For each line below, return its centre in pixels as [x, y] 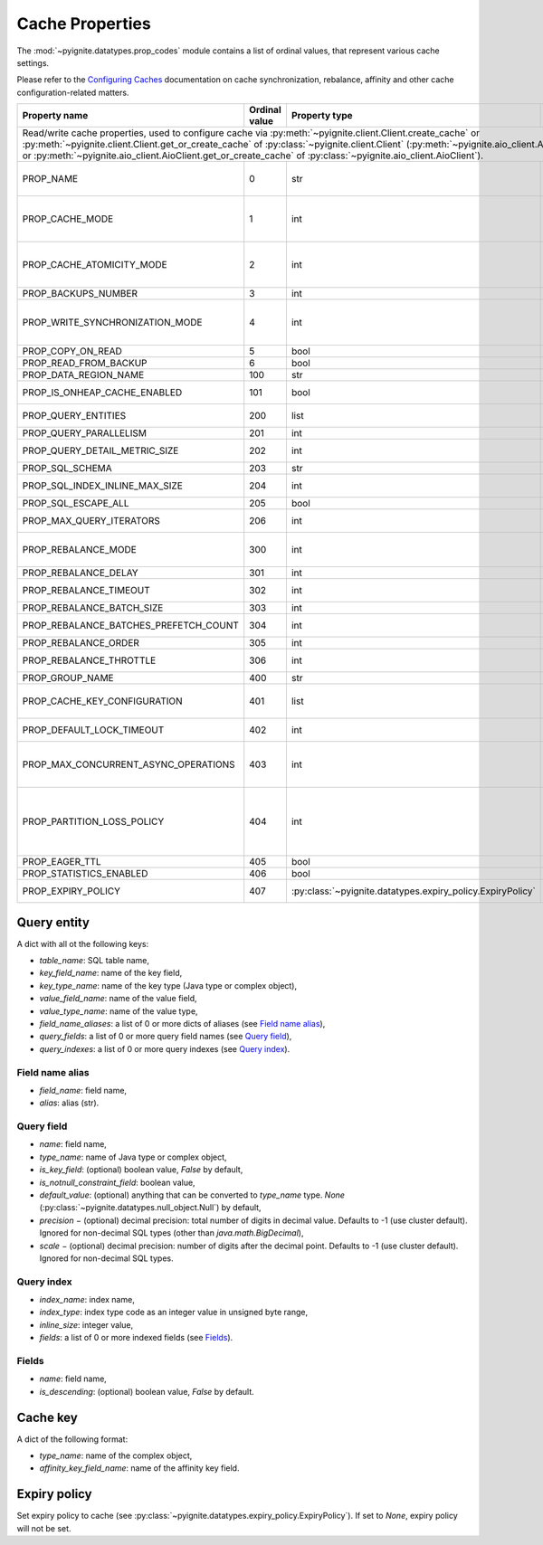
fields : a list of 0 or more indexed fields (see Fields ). [136, 1338]
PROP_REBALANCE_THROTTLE [89, 660]
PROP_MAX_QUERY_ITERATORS [91, 521]
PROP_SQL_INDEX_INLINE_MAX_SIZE [102, 486]
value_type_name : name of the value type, [119, 1011]
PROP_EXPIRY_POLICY [71, 891]
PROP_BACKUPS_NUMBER [80, 294]
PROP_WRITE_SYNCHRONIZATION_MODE [112, 323]
